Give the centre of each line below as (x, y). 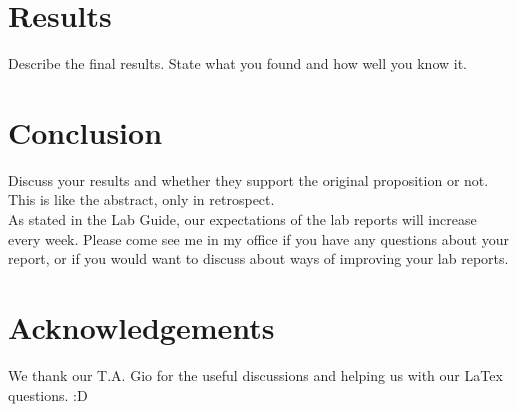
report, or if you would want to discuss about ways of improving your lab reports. (258, 258)
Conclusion (85, 131)
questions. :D (48, 394)
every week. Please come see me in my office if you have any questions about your (258, 238)
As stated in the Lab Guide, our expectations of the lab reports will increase (242, 219)
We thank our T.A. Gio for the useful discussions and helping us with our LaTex (255, 374)
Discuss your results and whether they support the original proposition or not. (248, 179)
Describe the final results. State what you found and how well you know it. (238, 63)
